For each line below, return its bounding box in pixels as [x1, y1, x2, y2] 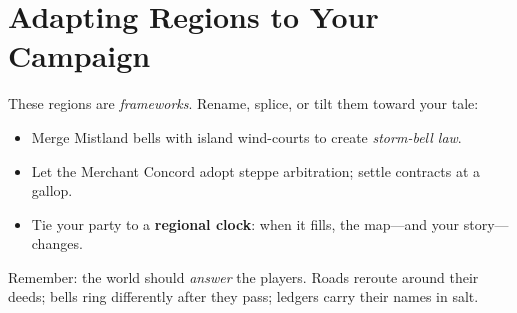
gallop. [31, 180, 73, 201]
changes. [31, 233, 83, 254]
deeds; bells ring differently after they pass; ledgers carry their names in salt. [8, 286, 479, 307]
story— [463, 213, 509, 234]
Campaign [8, 35, 151, 76]
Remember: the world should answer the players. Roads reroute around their [8, 266, 479, 287]
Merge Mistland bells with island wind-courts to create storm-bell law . [31, 126, 462, 147]
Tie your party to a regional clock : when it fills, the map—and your [31, 213, 460, 234]
